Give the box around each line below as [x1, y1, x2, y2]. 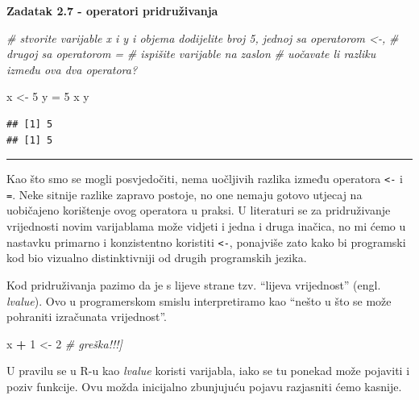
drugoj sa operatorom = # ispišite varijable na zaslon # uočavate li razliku [6, 45, 376, 62]
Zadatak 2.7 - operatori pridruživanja [6, 2, 218, 19]
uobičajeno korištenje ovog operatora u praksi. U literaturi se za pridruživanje [6, 202, 391, 219]
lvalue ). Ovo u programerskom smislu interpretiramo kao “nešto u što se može [6, 292, 392, 309]
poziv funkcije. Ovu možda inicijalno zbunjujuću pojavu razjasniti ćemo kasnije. [6, 377, 402, 394]
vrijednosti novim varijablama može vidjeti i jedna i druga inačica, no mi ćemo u [6, 218, 406, 235]
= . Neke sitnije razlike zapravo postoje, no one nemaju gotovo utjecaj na [6, 185, 363, 202]
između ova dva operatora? [6, 60, 138, 77]
